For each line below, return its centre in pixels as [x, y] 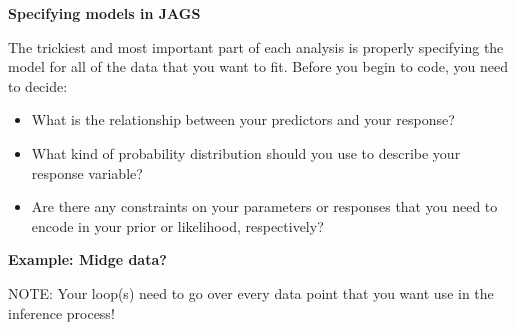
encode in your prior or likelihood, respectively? [177, 225]
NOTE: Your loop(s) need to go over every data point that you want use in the [251, 292]
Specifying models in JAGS [104, 13]
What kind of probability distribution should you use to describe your [246, 152]
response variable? [87, 172]
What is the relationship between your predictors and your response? [243, 119]
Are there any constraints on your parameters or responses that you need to [264, 206]
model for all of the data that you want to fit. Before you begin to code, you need [258, 66]
